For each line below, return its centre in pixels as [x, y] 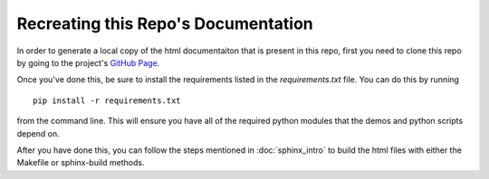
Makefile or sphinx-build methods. [81, 163]
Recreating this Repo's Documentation [165, 24]
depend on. [38, 133]
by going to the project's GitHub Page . [88, 62]
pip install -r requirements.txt [107, 100]
